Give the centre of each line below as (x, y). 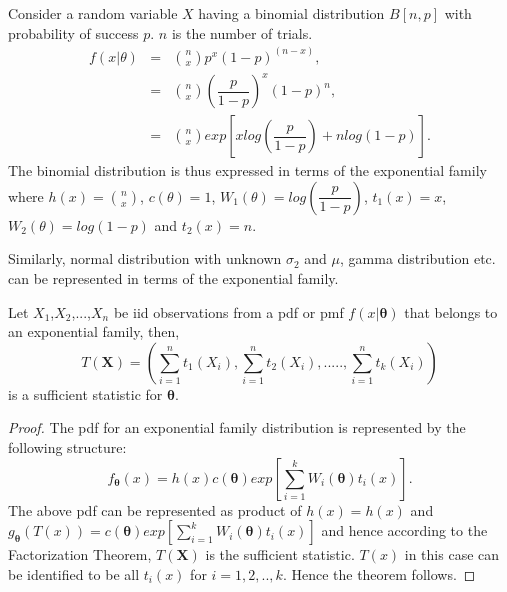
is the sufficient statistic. (280, 554)
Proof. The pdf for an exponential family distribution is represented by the (237, 427)
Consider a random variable (93, 13)
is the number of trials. (242, 32)
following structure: (67, 446)
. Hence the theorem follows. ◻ (379, 573)
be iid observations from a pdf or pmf (228, 311)
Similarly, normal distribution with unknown (145, 258)
